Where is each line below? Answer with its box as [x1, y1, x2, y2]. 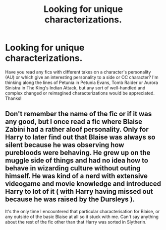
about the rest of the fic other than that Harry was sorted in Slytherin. [5, 219, 147, 225]
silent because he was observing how [5, 141, 124, 150]
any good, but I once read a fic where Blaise [5, 118, 143, 126]
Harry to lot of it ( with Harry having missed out [5, 187, 153, 196]
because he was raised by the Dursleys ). [5, 195, 135, 204]
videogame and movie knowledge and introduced [5, 180, 162, 188]
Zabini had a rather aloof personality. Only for [5, 125, 149, 134]
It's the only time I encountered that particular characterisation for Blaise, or [5, 208, 160, 214]
